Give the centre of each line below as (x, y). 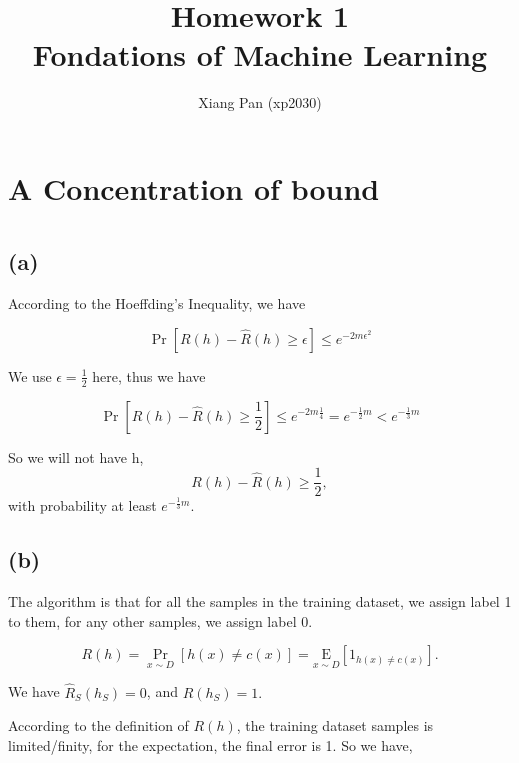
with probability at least (82, 505)
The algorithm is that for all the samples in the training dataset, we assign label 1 (260, 600)
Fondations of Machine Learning (260, 54)
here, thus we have (149, 375)
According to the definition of (98, 725)
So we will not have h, (76, 456)
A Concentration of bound (194, 187)
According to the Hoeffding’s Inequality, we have (157, 303)
